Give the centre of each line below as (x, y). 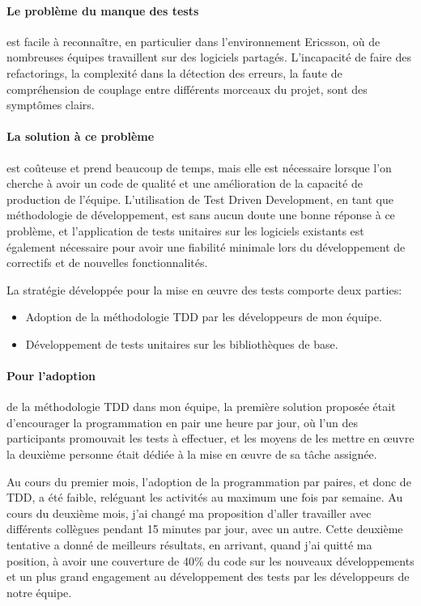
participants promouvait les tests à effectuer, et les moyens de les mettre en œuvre (210, 438)
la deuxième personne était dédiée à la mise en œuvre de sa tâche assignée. (192, 454)
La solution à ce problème (81, 136)
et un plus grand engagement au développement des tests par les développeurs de (208, 576)
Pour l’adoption (51, 376)
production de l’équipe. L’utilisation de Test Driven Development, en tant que (200, 199)
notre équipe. (39, 592)
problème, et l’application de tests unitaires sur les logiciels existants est (185, 230)
